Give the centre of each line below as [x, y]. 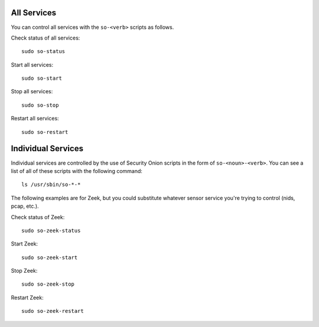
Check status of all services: [45, 38]
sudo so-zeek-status [51, 230]
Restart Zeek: [27, 297]
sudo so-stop [40, 105]
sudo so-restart [45, 132]
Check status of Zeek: [38, 217]
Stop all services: [32, 91]
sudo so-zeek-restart [53, 311]
